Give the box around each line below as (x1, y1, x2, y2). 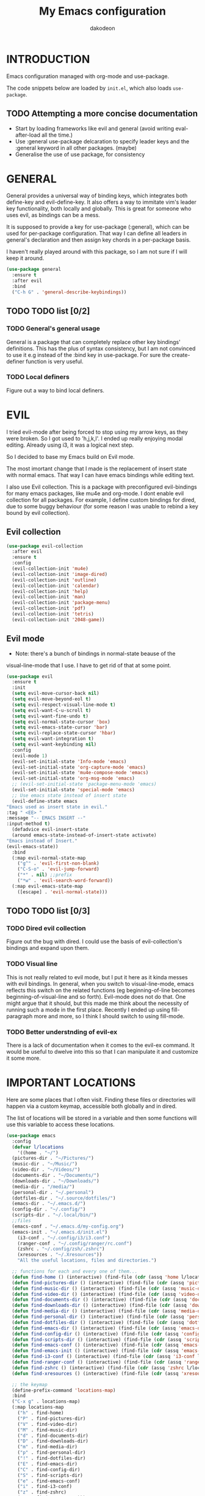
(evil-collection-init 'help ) (12, 588, 88, 594)
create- (171, 351, 190, 358)
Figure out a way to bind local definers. (6, 386, 105, 394)
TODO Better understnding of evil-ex (6, 1027, 118, 1036)
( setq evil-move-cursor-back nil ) (12, 691, 99, 697)
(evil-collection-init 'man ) (12, 594, 86, 600)
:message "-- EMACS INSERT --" (6, 815, 86, 821)
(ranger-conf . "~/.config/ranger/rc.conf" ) (17, 1240, 132, 1246)
